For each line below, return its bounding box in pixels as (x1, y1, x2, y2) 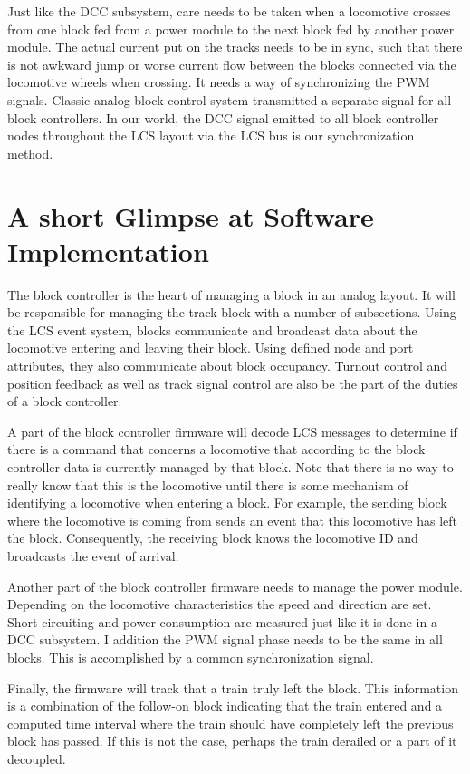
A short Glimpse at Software (7, 197, 374, 234)
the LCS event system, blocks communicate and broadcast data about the (7, 320, 417, 339)
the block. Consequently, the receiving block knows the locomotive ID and (7, 528, 418, 547)
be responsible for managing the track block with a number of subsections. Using (7, 303, 456, 322)
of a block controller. (7, 392, 122, 411)
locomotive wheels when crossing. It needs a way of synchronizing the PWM (7, 73, 430, 92)
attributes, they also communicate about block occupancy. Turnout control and (7, 356, 448, 375)
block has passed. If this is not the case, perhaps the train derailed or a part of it (7, 731, 457, 750)
